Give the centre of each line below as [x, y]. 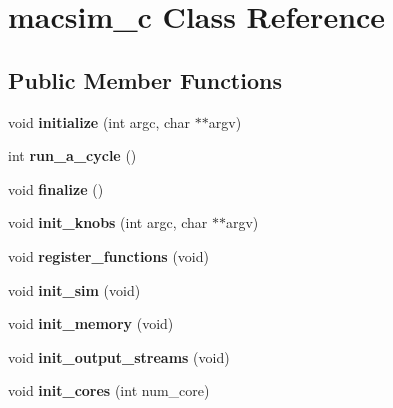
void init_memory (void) [91, 323]
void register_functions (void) [108, 255]
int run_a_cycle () [72, 155]
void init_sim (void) [74, 289]
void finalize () [56, 188]
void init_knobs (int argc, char [108, 222]
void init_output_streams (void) [119, 356]
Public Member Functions [145, 79]
